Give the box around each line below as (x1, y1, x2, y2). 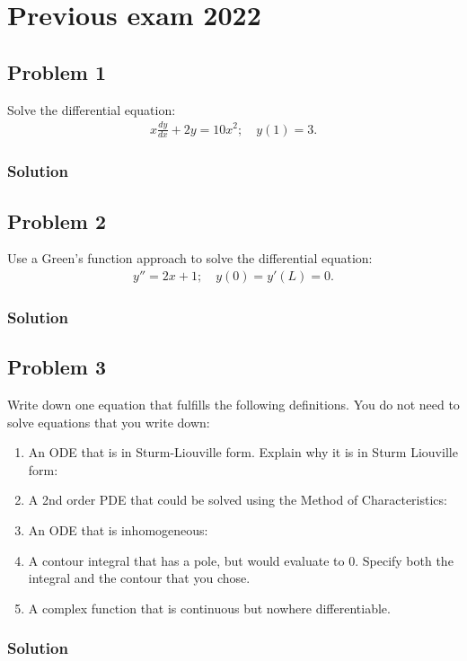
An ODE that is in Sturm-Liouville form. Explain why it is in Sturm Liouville (28, 443, 458, 462)
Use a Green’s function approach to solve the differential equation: (7, 249, 373, 268)
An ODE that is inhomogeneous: (28, 521, 208, 540)
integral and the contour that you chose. (28, 568, 251, 587)
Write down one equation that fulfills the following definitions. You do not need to (7, 395, 460, 414)
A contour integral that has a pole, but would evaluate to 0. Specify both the (28, 551, 454, 569)
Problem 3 (7, 353, 106, 381)
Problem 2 (7, 207, 106, 234)
